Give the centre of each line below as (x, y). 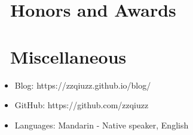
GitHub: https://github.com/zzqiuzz (82, 105)
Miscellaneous (68, 56)
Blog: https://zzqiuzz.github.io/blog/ (83, 85)
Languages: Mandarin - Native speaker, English (102, 125)
